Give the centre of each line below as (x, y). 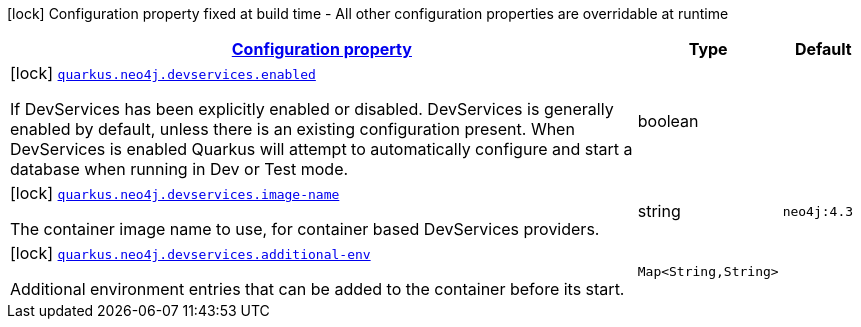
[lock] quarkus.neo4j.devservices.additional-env (190, 253)
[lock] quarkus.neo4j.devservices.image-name (175, 193)
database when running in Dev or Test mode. (179, 169)
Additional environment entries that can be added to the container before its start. (317, 289)
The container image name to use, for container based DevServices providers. (305, 229)
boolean (668, 121)
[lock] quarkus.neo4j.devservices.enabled (163, 73)
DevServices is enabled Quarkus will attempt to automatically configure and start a (321, 149)
